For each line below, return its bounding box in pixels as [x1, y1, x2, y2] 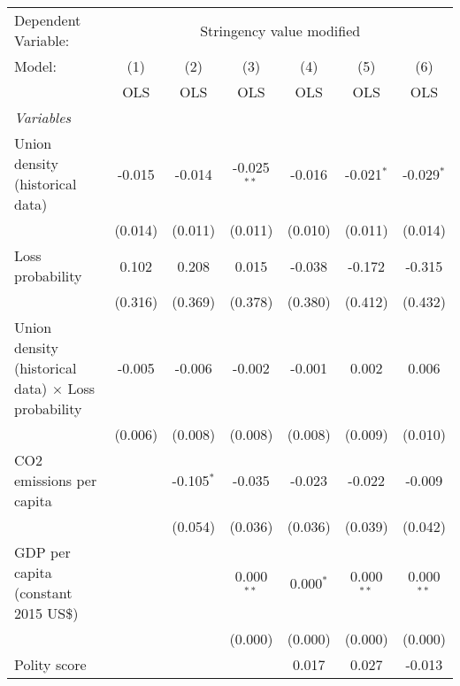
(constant [14, 582, 73, 603]
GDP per [14, 542, 71, 562]
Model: [14, 56, 57, 76]
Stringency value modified [200, 19, 361, 41]
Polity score [14, 654, 87, 674]
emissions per [14, 470, 97, 490]
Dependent [14, 10, 81, 30]
